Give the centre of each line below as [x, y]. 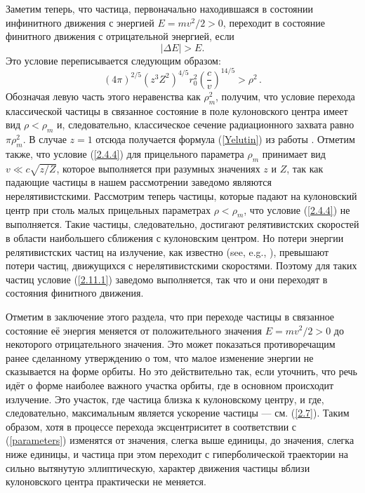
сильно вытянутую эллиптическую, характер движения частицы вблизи [158, 467]
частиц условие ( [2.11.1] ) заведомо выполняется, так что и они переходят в [167, 279]
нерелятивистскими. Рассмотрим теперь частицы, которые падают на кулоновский [181, 196]
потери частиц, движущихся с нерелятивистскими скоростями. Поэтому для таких [181, 265]
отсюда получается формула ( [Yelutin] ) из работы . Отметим [225, 139]
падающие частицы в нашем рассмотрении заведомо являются [139, 182]
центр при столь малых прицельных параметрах [108, 209]
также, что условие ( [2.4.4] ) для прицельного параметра [125, 153]
